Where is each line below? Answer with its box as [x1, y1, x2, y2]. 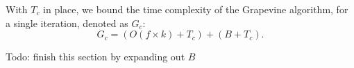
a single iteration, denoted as [6, 15, 128, 30]
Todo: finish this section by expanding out [6, 49, 185, 64]
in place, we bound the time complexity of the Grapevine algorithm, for [43, 2, 348, 16]
